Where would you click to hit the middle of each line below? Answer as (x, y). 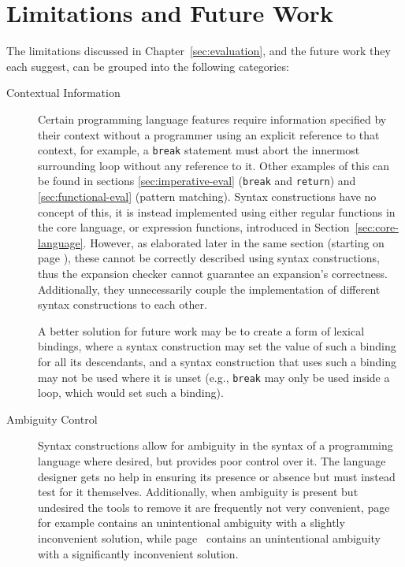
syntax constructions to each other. (123, 304)
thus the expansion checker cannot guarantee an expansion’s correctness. (213, 273)
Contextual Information (63, 93)
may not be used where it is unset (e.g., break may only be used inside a (214, 377)
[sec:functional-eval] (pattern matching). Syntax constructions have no (207, 196)
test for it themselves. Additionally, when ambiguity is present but (198, 492)
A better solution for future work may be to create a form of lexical (201, 330)
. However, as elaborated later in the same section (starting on (234, 242)
